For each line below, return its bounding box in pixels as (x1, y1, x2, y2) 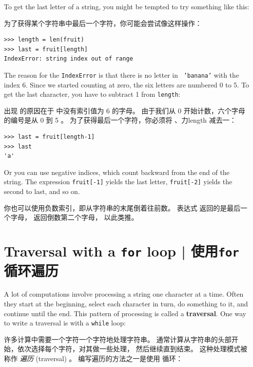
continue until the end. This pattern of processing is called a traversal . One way (4, 308, 246, 318)
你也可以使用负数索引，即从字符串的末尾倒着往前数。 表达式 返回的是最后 (4, 202, 241, 213)
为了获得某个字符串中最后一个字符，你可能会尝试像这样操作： (4, 18, 202, 28)
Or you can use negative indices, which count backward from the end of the (4, 167, 230, 177)
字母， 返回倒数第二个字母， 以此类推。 (10, 212, 138, 222)
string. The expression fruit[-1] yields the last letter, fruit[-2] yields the (4, 176, 233, 187)
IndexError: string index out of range (4, 55, 133, 63)
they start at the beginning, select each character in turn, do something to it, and (4, 298, 248, 308)
